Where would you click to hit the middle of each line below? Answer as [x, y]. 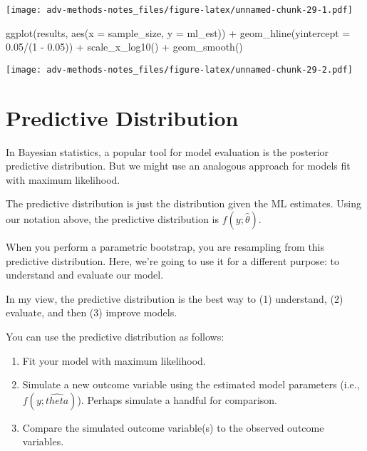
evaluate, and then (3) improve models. [92, 312]
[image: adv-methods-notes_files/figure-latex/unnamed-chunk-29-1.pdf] [179, 10]
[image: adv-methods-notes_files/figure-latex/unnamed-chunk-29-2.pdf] [179, 69]
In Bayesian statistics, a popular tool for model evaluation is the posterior [167, 151]
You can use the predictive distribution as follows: [115, 336]
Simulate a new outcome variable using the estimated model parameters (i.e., [191, 384]
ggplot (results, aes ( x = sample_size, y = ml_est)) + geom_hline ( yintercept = [178, 32]
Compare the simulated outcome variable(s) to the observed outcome [173, 427]
